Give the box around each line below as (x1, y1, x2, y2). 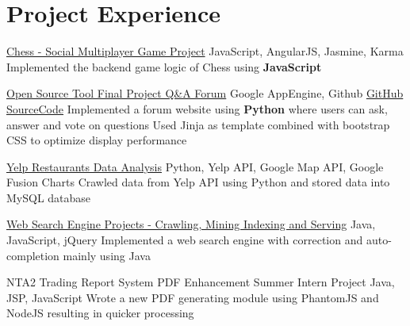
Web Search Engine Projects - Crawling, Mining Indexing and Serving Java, (6, 216, 376, 232)
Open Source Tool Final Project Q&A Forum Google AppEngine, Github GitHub (6, 85, 404, 102)
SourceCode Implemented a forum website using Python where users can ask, (6, 100, 388, 117)
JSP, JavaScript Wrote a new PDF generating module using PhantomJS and (6, 289, 379, 305)
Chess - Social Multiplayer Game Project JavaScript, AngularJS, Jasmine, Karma (6, 43, 404, 59)
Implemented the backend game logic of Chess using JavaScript (6, 58, 322, 75)
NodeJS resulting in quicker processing (6, 305, 194, 321)
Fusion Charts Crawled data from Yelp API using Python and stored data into (6, 174, 390, 190)
